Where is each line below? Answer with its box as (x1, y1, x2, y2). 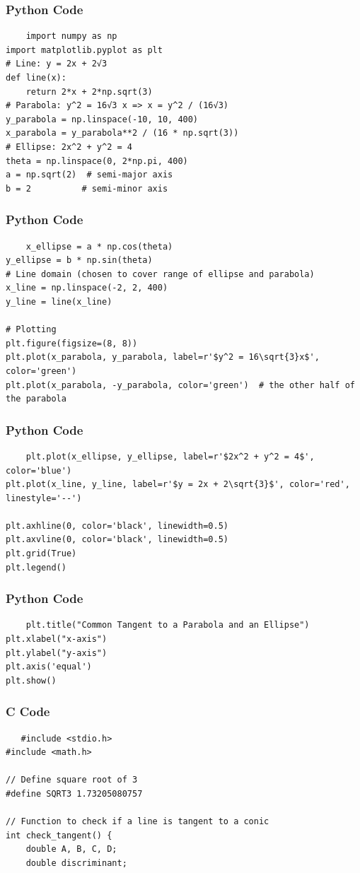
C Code (6, 703, 50, 720)
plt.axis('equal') (6, 662, 92, 672)
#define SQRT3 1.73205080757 (6, 789, 143, 799)
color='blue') (6, 465, 72, 476)
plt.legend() (6, 562, 66, 573)
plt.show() (6, 675, 57, 686)
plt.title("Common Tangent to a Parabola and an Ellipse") (25, 620, 310, 631)
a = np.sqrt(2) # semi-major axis (6, 170, 173, 180)
